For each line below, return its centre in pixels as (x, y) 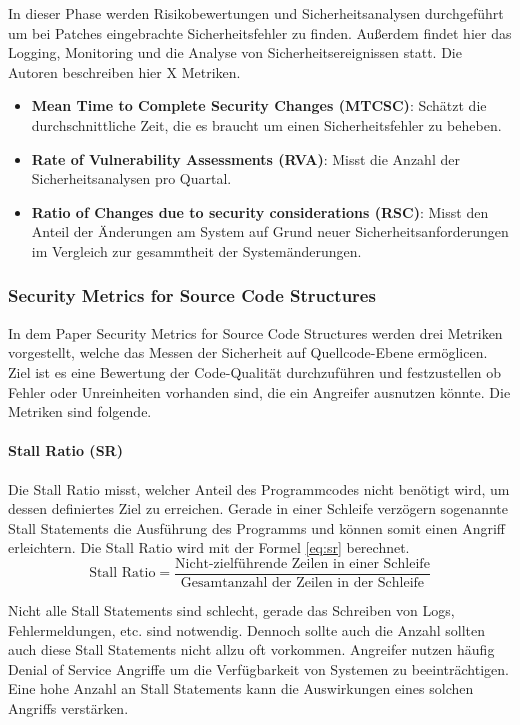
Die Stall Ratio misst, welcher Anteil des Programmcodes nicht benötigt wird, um (259, 488)
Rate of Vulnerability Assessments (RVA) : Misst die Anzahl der (245, 158)
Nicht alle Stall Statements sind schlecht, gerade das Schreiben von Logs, (231, 609)
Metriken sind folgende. (80, 411)
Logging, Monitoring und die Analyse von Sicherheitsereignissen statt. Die (235, 52)
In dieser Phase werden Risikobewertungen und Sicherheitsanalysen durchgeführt (256, 13)
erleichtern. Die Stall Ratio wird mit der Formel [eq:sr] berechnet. (209, 547)
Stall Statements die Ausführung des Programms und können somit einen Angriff (256, 527)
